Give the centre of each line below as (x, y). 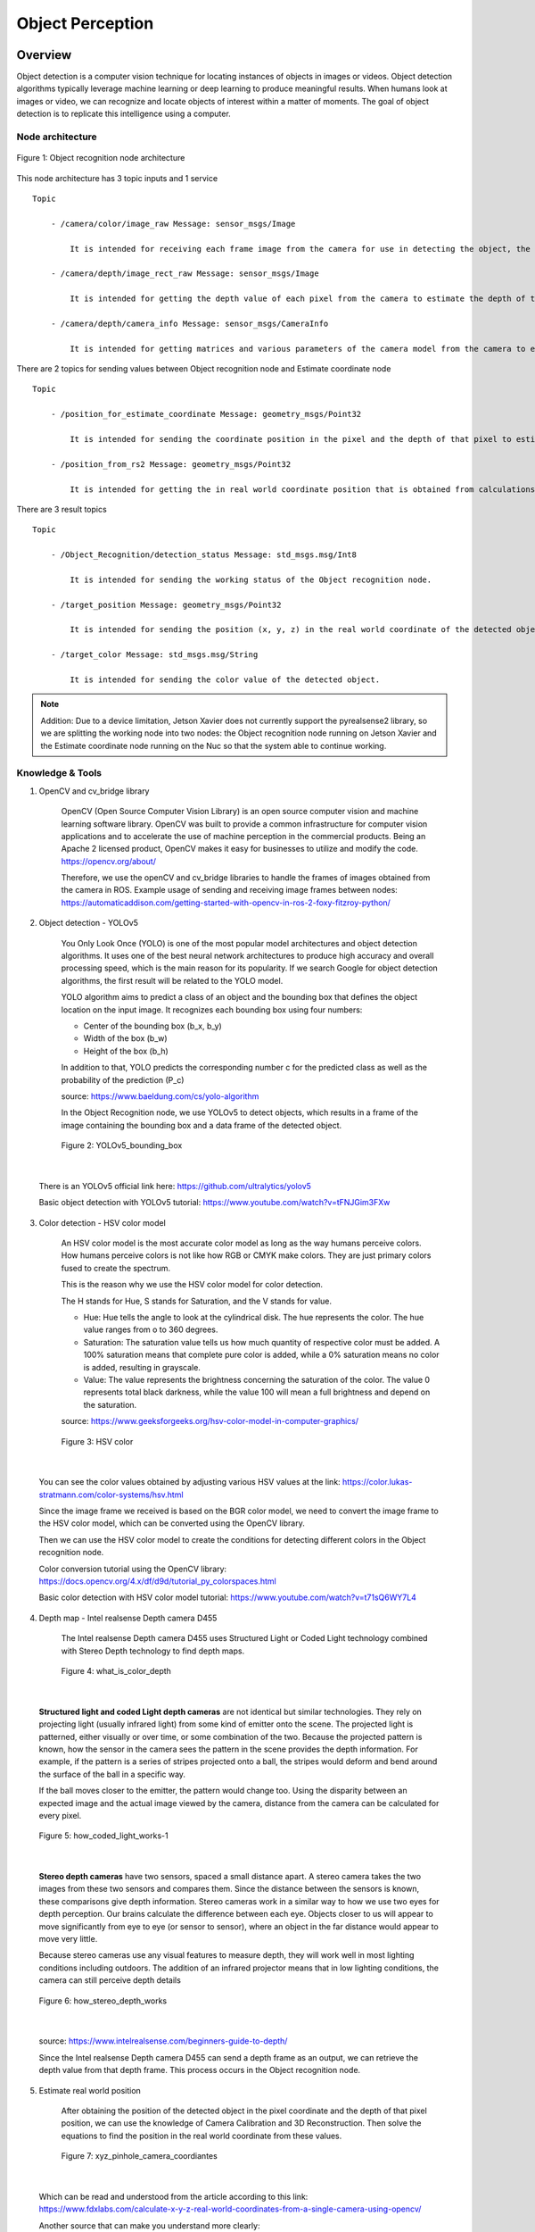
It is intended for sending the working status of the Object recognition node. (251, 579)
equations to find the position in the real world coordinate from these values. (202, 2136)
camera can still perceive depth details (110, 1980)
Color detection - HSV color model (103, 1222)
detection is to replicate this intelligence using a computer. (123, 114)
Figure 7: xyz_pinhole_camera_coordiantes (139, 2156)
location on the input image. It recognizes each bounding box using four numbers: (212, 1010)
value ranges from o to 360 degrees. (151, 1329)
